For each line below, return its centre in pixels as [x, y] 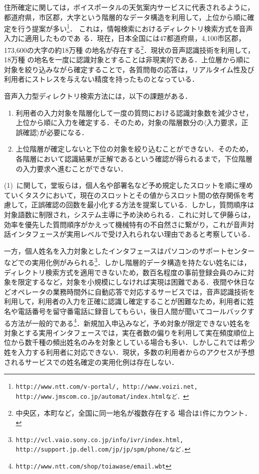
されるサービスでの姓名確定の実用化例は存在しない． [91, 362]
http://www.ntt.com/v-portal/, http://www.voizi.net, [107, 387]
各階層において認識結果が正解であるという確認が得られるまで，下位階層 [134, 159]
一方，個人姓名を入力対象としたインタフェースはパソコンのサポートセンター [129, 250]
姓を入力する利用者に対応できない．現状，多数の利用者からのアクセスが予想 [129, 352]
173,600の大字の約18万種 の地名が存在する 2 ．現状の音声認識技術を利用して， [129, 49]
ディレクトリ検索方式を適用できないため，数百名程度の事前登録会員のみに [126, 272]
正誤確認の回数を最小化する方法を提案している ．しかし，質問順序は [143, 205]
